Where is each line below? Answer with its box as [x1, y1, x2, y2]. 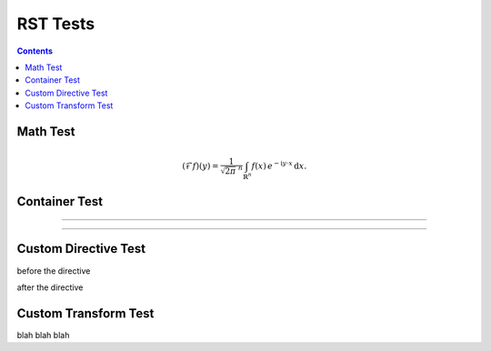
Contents [16, 45, 54, 56]
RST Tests [16, 14, 95, 34]
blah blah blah [16, 329, 70, 340]
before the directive [16, 265, 91, 276]
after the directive [16, 282, 84, 293]
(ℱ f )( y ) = [182, 161, 219, 172]
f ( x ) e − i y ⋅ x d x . [251, 159, 307, 172]
